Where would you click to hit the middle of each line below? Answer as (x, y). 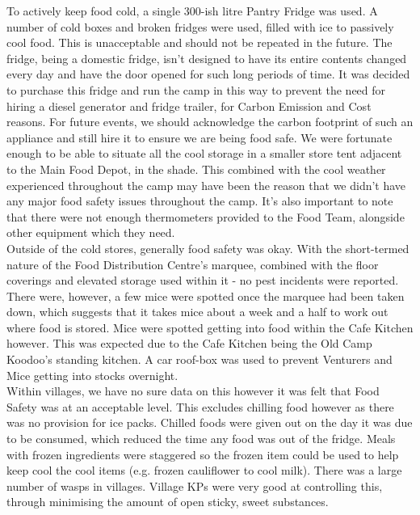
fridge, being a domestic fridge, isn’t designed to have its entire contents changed (207, 58)
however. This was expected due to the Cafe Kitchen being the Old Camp (189, 343)
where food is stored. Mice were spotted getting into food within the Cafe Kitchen (210, 327)
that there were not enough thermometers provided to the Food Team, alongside (206, 216)
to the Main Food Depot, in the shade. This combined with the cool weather (196, 169)
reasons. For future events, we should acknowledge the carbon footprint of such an (210, 122)
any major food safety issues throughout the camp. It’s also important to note (200, 201)
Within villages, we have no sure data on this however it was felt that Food (193, 391)
